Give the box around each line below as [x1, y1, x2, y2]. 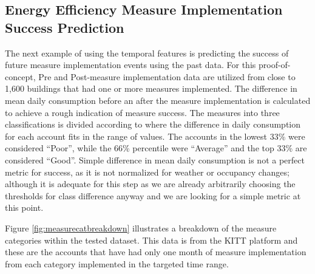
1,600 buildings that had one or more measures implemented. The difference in [5, 82, 297, 95]
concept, [5, 70, 36, 83]
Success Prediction [5, 18, 124, 36]
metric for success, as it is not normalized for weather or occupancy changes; [5, 165, 290, 178]
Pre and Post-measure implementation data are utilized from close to [38, 70, 296, 83]
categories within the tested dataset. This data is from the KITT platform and [5, 233, 298, 246]
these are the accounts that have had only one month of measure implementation [5, 245, 307, 258]
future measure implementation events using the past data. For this [5, 58, 256, 71]
